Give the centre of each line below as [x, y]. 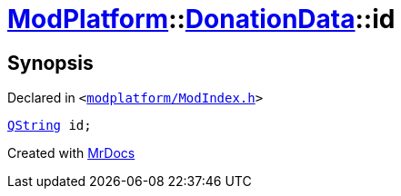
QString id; [50, 126]
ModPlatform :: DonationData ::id [201, 19]
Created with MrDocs [71, 153]
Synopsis [50, 63]
